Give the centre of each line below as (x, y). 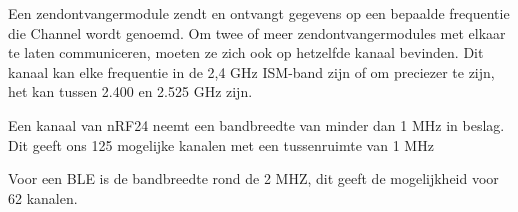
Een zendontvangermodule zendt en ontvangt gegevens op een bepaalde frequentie (259, 13)
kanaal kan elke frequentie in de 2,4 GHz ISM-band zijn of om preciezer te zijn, (251, 71)
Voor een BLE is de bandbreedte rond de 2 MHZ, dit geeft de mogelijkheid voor (253, 178)
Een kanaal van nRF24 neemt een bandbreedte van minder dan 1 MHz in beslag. (256, 124)
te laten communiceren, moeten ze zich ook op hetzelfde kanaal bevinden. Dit (246, 52)
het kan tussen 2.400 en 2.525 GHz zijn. (130, 91)
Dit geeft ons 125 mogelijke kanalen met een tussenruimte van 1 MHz (221, 144)
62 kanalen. (43, 197)
